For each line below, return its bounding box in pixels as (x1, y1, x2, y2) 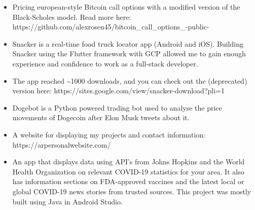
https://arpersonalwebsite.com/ (12, 139, 111, 150)
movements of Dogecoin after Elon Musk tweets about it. (12, 112, 190, 123)
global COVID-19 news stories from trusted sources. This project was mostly (12, 186, 251, 196)
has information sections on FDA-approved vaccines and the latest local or (12, 176, 244, 187)
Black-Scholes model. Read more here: (12, 11, 131, 22)
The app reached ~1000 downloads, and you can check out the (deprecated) (12, 75, 247, 86)
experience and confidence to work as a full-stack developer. (12, 58, 198, 68)
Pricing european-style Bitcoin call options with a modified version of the (12, 2, 240, 12)
